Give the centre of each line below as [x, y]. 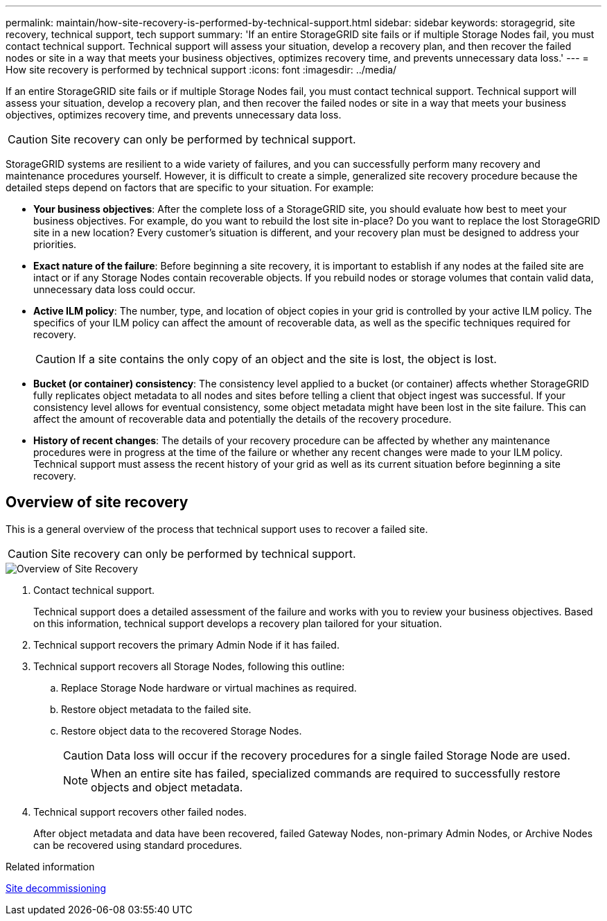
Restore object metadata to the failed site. [156, 709]
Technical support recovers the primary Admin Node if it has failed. [186, 644]
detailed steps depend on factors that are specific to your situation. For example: [190, 187]
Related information [50, 866]
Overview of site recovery [97, 502]
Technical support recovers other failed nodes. [140, 812]
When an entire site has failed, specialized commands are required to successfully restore [326, 773]
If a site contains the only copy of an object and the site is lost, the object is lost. [288, 359]
